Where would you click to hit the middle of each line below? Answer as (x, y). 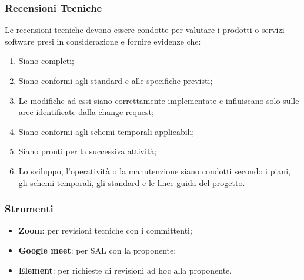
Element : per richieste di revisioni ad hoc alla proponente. (125, 270)
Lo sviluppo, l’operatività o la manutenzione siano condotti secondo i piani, (154, 171)
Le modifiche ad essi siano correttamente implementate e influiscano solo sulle (159, 100)
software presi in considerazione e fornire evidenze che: (103, 41)
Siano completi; (46, 61)
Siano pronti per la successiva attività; (88, 151)
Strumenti (29, 209)
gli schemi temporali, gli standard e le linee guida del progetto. (132, 182)
